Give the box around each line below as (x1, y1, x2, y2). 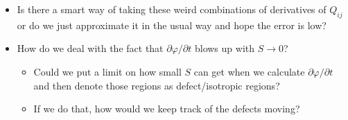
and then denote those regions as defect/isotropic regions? (33, 78, 280, 92)
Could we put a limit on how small (33, 64, 182, 78)
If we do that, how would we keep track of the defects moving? (33, 101, 300, 116)
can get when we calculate (193, 64, 305, 78)
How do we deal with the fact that (17, 41, 164, 55)
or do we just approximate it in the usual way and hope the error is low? (17, 17, 327, 32)
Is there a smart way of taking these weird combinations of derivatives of (17, 2, 327, 16)
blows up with (194, 41, 255, 55)
